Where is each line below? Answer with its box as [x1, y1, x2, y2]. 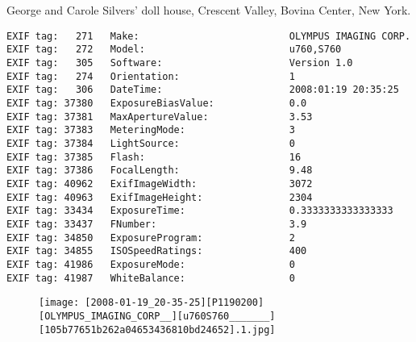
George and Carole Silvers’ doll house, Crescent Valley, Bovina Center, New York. [6, 2, 411, 19]
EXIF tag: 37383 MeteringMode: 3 [6, 124, 295, 136]
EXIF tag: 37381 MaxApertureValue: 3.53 [6, 111, 313, 123]
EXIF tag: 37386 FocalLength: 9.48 [6, 165, 313, 177]
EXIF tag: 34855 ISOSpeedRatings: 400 [6, 245, 307, 257]
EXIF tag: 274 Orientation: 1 [6, 70, 295, 82]
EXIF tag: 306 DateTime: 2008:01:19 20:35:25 [6, 84, 399, 96]
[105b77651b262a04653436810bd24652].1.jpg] [39, 323, 276, 336]
